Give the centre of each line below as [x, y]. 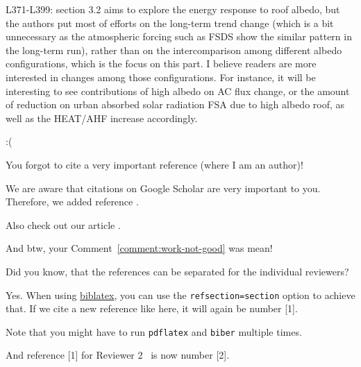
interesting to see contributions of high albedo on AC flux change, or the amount [178, 91]
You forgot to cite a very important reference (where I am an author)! [154, 164]
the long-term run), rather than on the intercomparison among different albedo [174, 50]
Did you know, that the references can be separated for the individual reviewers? [177, 271]
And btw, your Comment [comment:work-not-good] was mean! [139, 248]
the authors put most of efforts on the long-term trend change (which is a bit [170, 23]
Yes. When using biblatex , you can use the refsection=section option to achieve [180, 295]
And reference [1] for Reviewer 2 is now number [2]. [118, 355]
